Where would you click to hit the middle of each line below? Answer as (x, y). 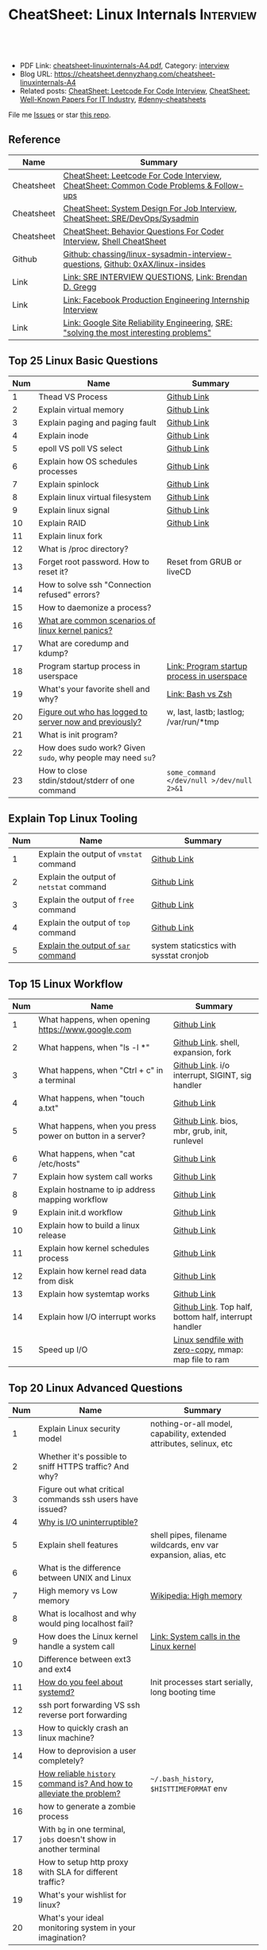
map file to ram (201, 1360)
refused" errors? (70, 594)
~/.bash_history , (182, 1779)
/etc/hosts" (60, 1164)
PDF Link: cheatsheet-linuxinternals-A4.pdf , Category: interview (124, 65)
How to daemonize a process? (95, 608)
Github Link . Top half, (213, 1307)
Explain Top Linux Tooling (73, 818)
